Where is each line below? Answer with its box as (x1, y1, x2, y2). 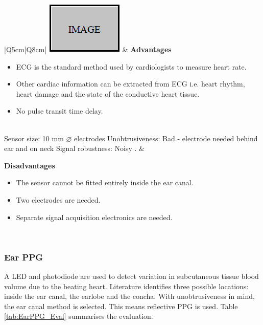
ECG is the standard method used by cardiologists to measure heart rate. (16, 61, 247, 72)
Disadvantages (4, 160, 55, 170)
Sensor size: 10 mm (4, 133, 64, 143)
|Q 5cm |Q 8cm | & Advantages (4, 44, 172, 54)
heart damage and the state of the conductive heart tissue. (16, 88, 200, 99)
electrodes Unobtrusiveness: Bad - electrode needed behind (74, 133, 258, 143)
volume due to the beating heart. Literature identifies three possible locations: (4, 280, 249, 291)
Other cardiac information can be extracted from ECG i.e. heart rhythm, (16, 78, 245, 89)
